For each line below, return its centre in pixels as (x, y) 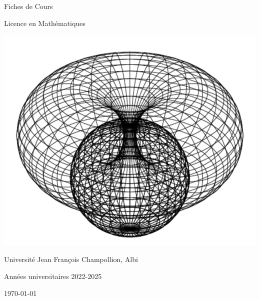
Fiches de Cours (28, 6)
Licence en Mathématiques (45, 23)
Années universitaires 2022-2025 (53, 276)
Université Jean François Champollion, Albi (71, 259)
